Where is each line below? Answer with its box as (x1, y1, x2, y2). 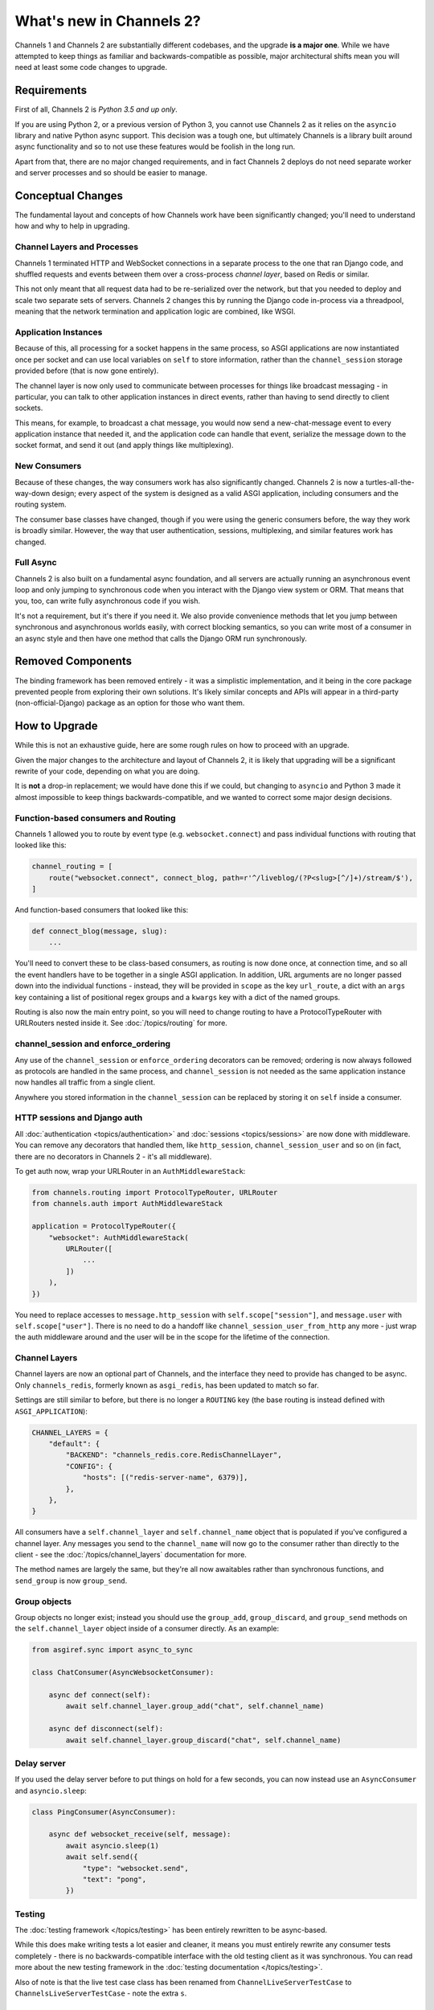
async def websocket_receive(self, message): (48, 1830, 231, 1839)
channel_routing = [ (31, 862, 113, 872)
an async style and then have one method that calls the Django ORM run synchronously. (14, 634, 307, 643)
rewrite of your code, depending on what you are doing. (14, 766, 200, 776)
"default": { (48, 1439, 100, 1448)
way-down (14, 488, 51, 498)
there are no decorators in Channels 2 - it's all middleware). (14, 1151, 212, 1161)
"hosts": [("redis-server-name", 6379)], (82, 1473, 248, 1483)
